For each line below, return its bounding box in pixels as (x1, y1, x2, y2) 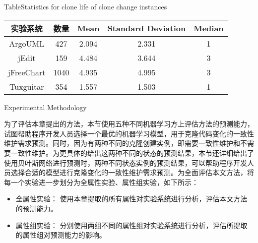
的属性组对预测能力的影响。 (15, 230, 106, 240)
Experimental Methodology (4, 102, 87, 112)
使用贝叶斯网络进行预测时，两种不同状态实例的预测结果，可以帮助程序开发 (4, 157, 247, 168)
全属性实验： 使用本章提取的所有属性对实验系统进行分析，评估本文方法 (15, 193, 248, 204)
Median (193, 22, 224, 34)
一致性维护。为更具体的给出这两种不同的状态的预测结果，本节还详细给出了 (10, 147, 254, 158)
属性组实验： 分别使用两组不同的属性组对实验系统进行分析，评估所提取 (15, 220, 248, 230)
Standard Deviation (107, 22, 186, 34)
